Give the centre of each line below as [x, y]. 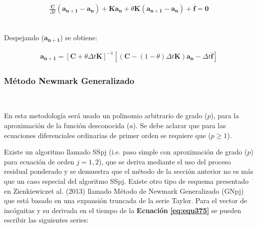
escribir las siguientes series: [46, 220]
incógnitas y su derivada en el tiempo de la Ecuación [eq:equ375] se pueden [123, 210]
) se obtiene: [79, 37]
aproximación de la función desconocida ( [67, 125]
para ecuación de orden [39, 161]
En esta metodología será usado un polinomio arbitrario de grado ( [106, 115]
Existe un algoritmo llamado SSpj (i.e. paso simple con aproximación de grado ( [126, 152]
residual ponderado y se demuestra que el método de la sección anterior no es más [129, 171]
